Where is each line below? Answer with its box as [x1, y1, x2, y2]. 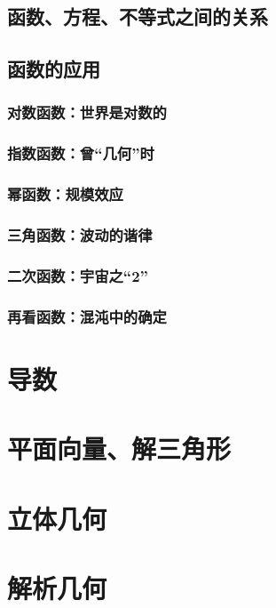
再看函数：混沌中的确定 [7, 305, 167, 327]
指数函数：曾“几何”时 [7, 142, 154, 164]
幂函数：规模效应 [7, 183, 123, 205]
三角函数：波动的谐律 [7, 224, 153, 246]
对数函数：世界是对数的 [7, 101, 167, 124]
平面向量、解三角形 [7, 430, 232, 467]
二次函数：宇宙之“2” [7, 264, 148, 286]
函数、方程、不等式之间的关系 [7, 3, 268, 30]
